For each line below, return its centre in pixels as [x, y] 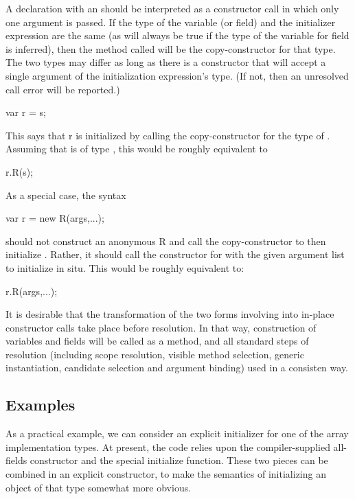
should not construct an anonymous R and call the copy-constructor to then [166, 241]
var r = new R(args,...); [55, 218]
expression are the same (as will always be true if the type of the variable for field [177, 35]
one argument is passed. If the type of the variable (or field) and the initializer [171, 22]
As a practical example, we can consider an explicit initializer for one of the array [177, 433]
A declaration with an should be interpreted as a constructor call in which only [172, 8]
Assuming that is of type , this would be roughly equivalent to [137, 149]
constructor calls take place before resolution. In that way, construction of [161, 327]
